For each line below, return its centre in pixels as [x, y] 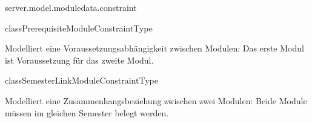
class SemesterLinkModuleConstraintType [81, 80]
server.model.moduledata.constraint [71, 7]
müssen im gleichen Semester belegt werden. [87, 112]
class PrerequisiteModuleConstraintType [79, 28]
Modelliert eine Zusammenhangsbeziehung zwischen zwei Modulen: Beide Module [156, 100]
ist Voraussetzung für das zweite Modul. [79, 60]
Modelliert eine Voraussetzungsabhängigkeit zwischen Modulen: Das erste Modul [154, 48]
